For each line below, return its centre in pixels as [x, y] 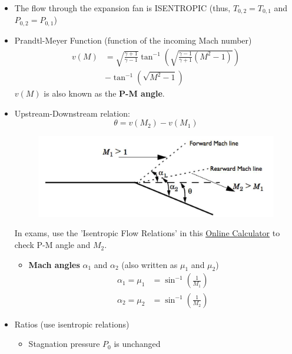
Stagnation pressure [64, 344]
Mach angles [54, 264]
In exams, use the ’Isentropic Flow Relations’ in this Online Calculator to [147, 233]
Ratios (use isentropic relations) [72, 324]
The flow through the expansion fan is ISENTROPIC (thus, [122, 8]
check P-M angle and [52, 245]
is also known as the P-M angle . [104, 93]
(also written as [150, 264]
